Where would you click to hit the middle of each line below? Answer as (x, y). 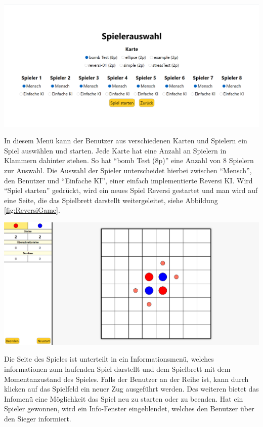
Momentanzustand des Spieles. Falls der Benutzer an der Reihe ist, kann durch (126, 379)
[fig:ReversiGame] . (32, 210)
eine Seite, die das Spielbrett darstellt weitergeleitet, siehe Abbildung (111, 200)
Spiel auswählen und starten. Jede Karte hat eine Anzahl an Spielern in (115, 150)
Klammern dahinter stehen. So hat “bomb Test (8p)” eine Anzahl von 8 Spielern (129, 160)
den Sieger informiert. (38, 419)
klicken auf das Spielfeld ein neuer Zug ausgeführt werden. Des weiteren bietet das (131, 389)
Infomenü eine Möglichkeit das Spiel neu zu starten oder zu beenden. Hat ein (124, 398)
